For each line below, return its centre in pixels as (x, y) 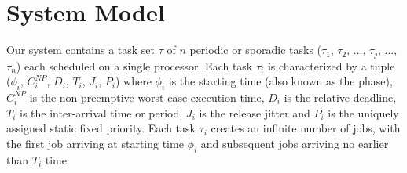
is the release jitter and (255, 112)
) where (134, 81)
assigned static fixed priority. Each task (101, 128)
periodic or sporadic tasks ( (256, 50)
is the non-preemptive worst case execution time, (147, 97)
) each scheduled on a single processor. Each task (134, 65)
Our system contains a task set (81, 50)
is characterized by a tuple (331, 65)
